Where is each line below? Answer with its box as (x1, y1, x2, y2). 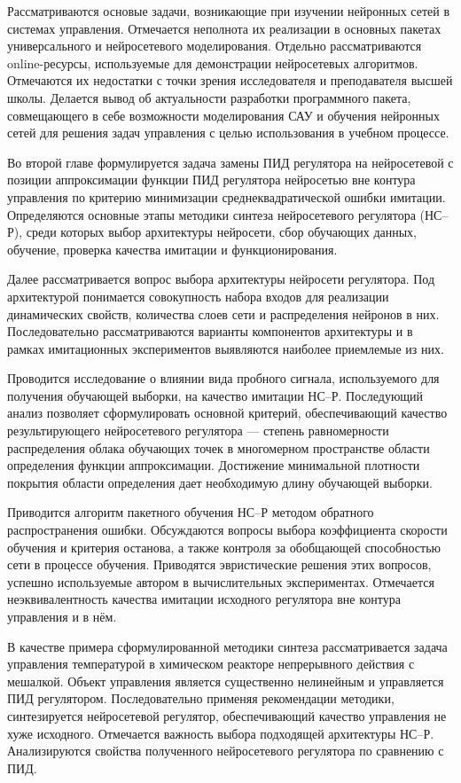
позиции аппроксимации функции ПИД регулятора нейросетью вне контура (7, 170, 416, 189)
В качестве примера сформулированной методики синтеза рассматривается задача (7, 637, 448, 655)
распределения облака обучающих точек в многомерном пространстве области (7, 438, 430, 457)
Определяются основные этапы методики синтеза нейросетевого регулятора (7, 205, 416, 223)
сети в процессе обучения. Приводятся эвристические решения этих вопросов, (7, 555, 432, 574)
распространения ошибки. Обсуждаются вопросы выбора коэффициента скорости (7, 521, 448, 539)
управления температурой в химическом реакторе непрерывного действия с (7, 654, 415, 673)
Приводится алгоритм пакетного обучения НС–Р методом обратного (7, 503, 374, 521)
